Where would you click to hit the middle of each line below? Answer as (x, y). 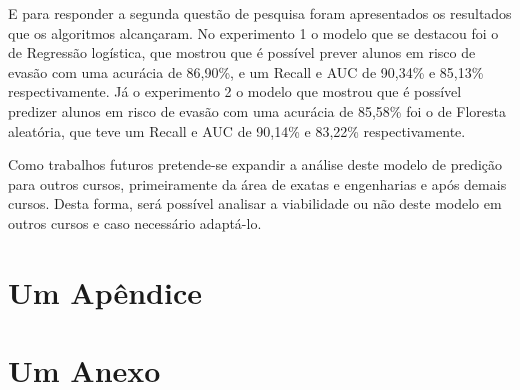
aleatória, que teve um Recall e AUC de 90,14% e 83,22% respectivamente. (237, 130)
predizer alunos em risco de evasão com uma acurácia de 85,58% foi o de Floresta (257, 110)
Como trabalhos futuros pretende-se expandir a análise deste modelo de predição (255, 164)
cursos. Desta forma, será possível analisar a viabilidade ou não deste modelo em (255, 203)
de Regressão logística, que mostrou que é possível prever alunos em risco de (242, 52)
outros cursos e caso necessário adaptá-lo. (135, 222)
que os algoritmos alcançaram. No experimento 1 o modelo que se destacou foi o (253, 32)
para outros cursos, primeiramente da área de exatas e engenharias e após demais (257, 183)
